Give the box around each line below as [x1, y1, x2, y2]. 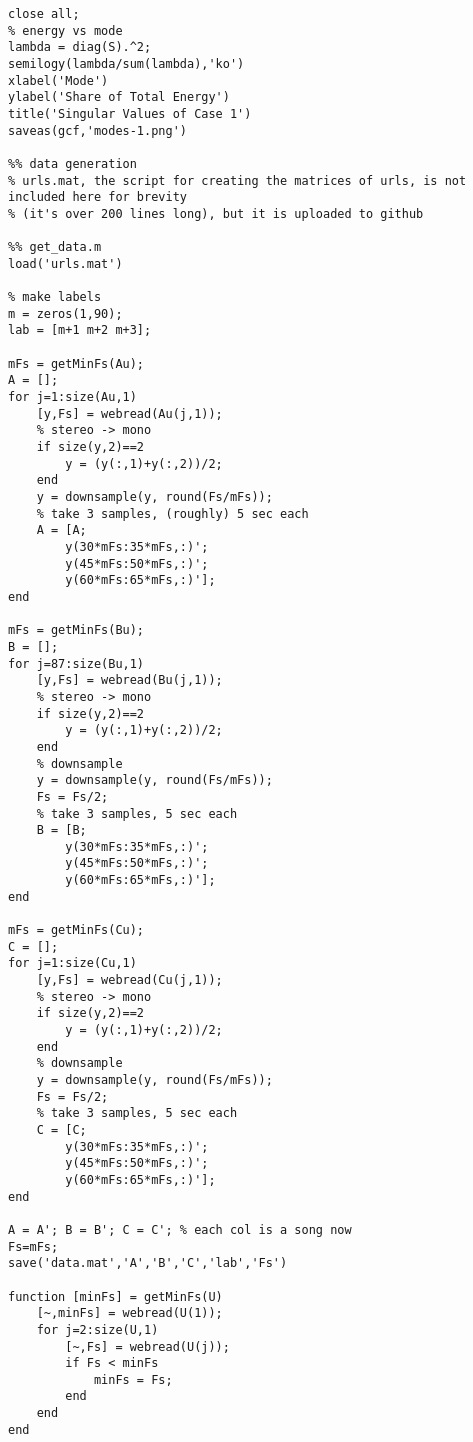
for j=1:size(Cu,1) [8, 956, 137, 971]
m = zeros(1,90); [8, 306, 123, 321]
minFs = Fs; [93, 1372, 173, 1387]
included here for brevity [8, 190, 187, 205]
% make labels [8, 290, 102, 305]
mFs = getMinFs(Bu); [8, 623, 145, 638]
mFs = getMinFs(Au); [8, 356, 145, 371]
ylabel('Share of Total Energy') [8, 90, 230, 105]
